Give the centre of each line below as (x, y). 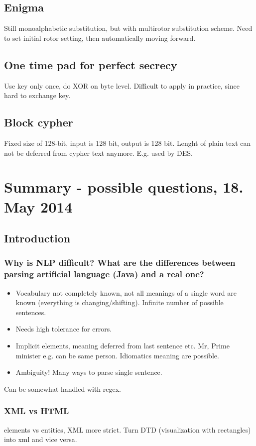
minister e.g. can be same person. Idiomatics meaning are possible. (117, 355)
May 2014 (38, 206)
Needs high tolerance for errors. (64, 329)
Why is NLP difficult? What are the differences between (120, 263)
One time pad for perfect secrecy (91, 64)
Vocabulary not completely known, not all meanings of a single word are (126, 292)
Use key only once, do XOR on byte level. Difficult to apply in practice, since (122, 85)
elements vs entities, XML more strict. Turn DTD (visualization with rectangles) (128, 429)
